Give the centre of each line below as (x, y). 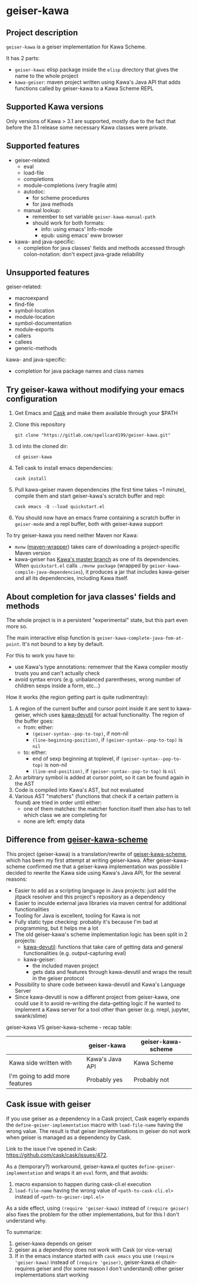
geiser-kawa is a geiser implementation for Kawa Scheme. (76, 47)
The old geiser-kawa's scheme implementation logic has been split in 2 (101, 934)
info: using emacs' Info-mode (77, 229)
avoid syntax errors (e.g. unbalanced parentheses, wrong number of (98, 680)
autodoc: (34, 191)
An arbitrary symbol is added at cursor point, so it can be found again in (102, 778)
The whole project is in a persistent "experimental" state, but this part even (97, 620)
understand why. (27, 1220)
